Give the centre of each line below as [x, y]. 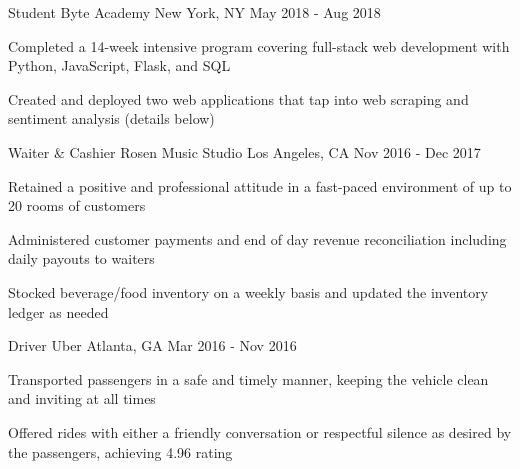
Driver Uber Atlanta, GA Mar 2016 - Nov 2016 [152, 345]
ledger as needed [58, 311]
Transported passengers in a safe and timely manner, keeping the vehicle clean [248, 378]
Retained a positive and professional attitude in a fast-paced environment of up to [260, 185]
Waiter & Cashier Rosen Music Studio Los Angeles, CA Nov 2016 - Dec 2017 [244, 151]
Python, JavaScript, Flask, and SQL [119, 65]
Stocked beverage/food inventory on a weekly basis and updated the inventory [248, 291]
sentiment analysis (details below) [111, 118]
